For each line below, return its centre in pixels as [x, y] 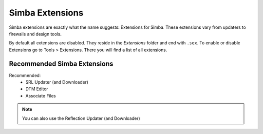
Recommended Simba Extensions [61, 64]
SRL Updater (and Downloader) [57, 82]
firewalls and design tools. [35, 34]
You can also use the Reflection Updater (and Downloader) [81, 118]
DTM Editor [37, 89]
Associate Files [41, 96]
